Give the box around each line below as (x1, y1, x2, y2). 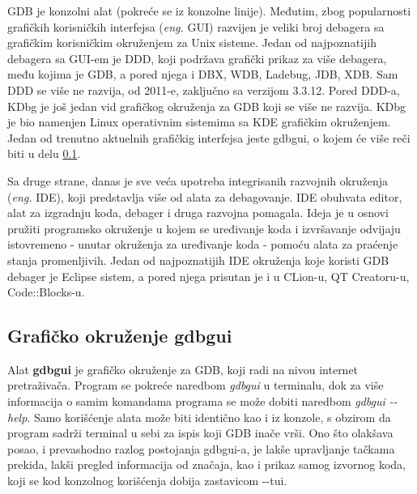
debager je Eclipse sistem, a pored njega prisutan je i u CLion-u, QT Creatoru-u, (7, 267, 410, 284)
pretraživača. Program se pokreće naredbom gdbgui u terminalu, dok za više (7, 377, 384, 394)
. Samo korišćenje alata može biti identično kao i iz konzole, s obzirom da (27, 408, 391, 425)
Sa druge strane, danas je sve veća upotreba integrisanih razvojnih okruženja (7, 172, 388, 189)
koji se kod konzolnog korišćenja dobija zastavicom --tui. (7, 472, 287, 489)
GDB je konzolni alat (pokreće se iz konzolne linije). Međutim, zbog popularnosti (7, 2, 411, 19)
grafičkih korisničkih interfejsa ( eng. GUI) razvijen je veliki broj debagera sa (7, 18, 385, 35)
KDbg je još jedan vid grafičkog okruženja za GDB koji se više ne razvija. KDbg (7, 97, 406, 114)
